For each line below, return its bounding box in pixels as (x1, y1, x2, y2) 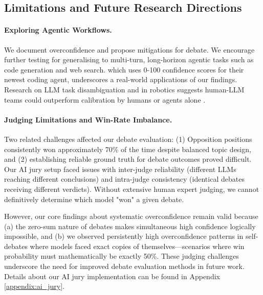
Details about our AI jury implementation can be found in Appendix (4, 271, 220, 281)
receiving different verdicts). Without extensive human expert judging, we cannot (4, 183, 259, 194)
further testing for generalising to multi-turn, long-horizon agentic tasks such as (4, 54, 254, 65)
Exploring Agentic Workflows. (4, 24, 112, 35)
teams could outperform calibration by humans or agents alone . (4, 94, 206, 105)
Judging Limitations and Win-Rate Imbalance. (4, 114, 172, 125)
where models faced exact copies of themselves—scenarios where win (30, 240, 245, 251)
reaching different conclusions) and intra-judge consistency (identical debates (4, 174, 245, 184)
